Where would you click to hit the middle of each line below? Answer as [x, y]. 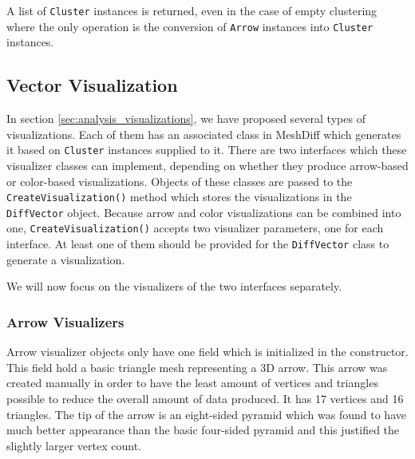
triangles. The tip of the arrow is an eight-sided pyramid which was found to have [206, 414]
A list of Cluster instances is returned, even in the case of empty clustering [192, 10]
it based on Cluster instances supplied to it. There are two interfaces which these [207, 150]
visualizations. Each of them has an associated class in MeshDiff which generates [204, 134]
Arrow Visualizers [65, 321]
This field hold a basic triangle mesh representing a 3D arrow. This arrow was [197, 367]
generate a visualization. [66, 259]
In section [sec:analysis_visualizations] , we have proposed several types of [186, 119]
